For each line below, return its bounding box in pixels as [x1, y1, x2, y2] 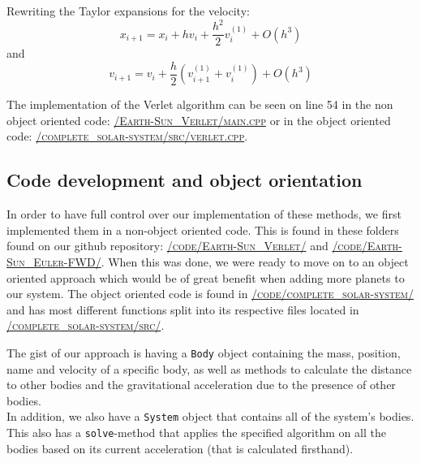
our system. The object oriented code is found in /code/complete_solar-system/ [6, 285, 415, 302]
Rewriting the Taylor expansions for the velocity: [6, 2, 250, 19]
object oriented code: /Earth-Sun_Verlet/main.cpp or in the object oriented [6, 111, 391, 128]
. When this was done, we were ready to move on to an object [101, 253, 409, 270]
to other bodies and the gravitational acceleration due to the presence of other [6, 376, 396, 393]
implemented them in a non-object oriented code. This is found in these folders [6, 221, 399, 238]
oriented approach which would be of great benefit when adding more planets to [6, 269, 405, 286]
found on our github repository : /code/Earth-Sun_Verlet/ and [6, 237, 329, 254]
